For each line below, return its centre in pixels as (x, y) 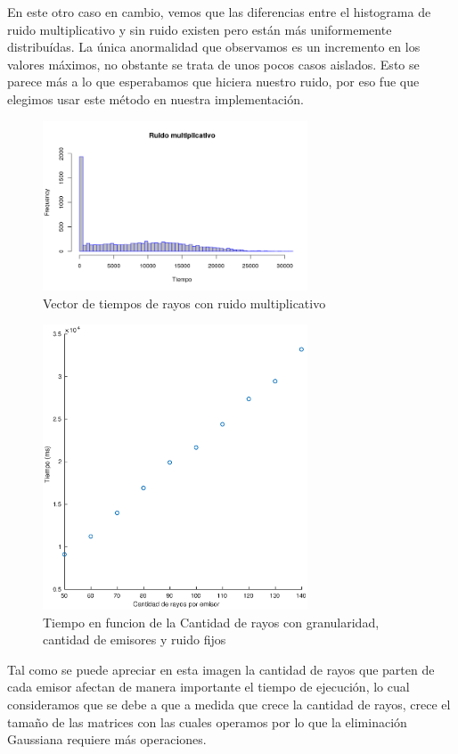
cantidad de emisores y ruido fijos (135, 639)
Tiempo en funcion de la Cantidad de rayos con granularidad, (211, 622)
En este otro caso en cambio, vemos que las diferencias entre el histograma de (219, 12)
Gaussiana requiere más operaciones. (107, 739)
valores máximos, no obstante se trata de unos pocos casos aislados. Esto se (213, 64)
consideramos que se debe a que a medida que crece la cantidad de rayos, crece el (229, 704)
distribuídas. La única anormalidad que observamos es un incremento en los (214, 47)
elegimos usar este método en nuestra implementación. (155, 98)
